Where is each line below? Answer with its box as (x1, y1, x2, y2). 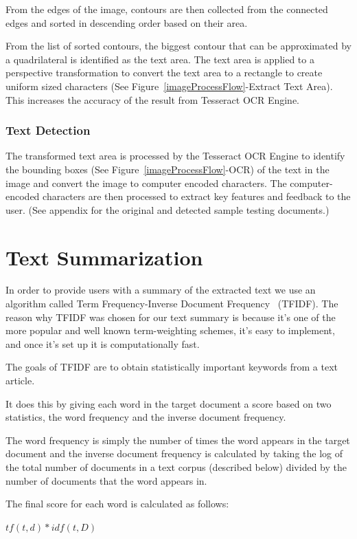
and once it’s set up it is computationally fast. (5, 336, 200, 351)
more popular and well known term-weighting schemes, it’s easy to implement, (5, 323, 335, 338)
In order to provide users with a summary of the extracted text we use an (5, 283, 316, 297)
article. (5, 373, 35, 388)
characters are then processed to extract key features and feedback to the (43, 189, 351, 203)
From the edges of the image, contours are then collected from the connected (5, 2, 328, 16)
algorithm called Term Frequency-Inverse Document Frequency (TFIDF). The (5, 296, 338, 311)
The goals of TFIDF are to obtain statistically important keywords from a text (5, 360, 338, 374)
